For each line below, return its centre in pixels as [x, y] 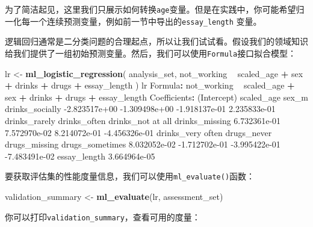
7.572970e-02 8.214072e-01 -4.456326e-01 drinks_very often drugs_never [138, 132]
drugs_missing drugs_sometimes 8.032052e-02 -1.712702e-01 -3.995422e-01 [143, 144]
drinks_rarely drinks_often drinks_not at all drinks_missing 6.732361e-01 [143, 120]
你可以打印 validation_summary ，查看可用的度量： [103, 216]
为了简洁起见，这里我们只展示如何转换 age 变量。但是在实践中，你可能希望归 [155, 9]
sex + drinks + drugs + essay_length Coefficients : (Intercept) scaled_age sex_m [157, 97]
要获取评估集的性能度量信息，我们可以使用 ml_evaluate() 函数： [130, 176]
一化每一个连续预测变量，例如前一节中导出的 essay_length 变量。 [133, 21]
